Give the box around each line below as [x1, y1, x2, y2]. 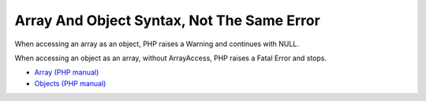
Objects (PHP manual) [34, 78, 106, 88]
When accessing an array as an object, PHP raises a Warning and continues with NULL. [14, 39, 300, 49]
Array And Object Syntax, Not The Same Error [14, 12, 321, 29]
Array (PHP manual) [34, 67, 99, 78]
